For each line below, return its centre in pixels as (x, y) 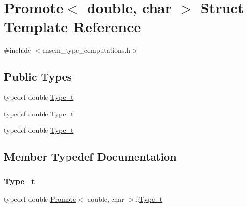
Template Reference (73, 27)
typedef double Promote (40, 198)
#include (18, 50)
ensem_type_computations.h (86, 50)
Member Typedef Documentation (90, 156)
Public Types (38, 77)
